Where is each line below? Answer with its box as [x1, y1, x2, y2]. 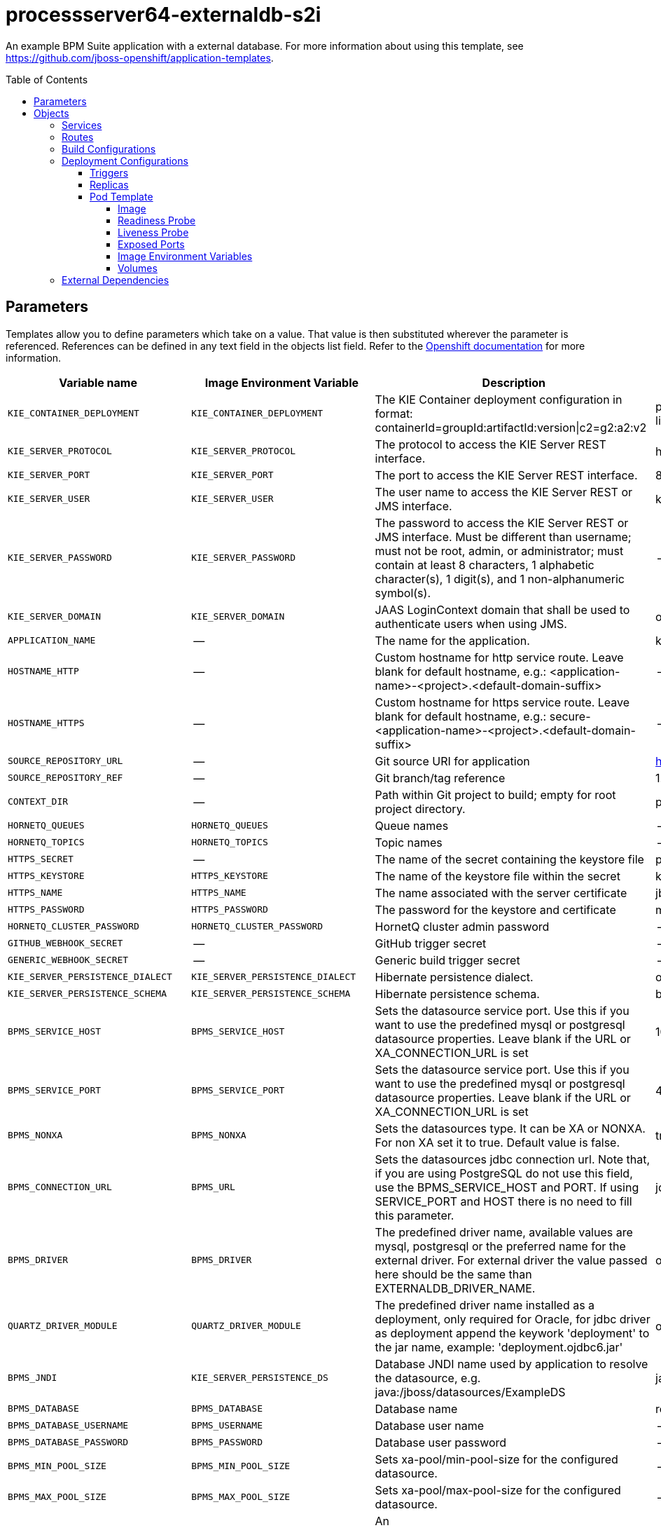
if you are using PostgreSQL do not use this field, [375, 1166, 633, 1180]
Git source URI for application [375, 753, 530, 768]
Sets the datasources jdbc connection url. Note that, [375, 1152, 650, 1166]
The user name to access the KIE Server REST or [375, 484, 633, 499]
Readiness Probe [118, 214, 196, 226]
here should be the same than [375, 1267, 532, 1281]
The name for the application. [375, 633, 530, 648]
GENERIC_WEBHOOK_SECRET [8, 955, 129, 966]
